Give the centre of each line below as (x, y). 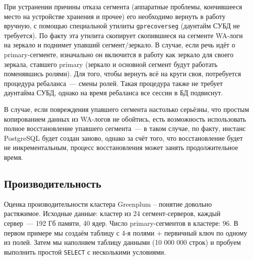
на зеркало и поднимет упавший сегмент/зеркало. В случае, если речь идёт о (120, 45)
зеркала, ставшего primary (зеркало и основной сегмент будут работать (111, 64)
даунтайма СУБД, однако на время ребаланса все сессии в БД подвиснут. (114, 93)
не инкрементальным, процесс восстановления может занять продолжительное (121, 147)
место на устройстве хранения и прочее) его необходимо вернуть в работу (115, 16)
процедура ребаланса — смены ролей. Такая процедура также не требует (114, 83)
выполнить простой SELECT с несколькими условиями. (85, 251)
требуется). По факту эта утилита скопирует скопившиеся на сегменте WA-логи (124, 35)
